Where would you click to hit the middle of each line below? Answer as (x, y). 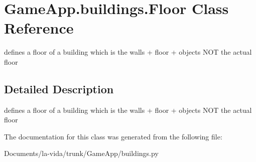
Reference (39, 28)
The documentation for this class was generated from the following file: (113, 136)
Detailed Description (59, 89)
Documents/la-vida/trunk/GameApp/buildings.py (81, 153)
